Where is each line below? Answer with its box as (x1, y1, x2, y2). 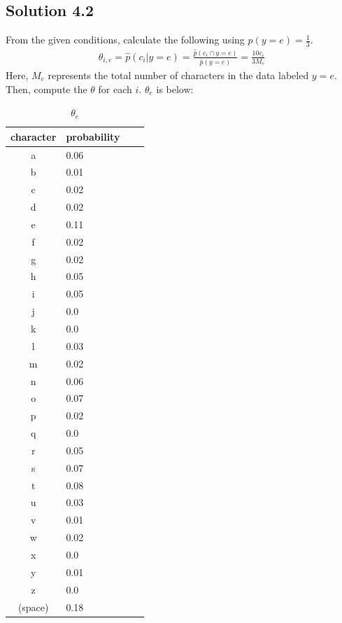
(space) (17, 599, 49, 614)
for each (98, 81, 132, 96)
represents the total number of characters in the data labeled (48, 67, 309, 82)
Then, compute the (6, 81, 87, 96)
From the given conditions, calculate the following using (6, 32, 245, 47)
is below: (156, 81, 194, 96)
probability (66, 129, 120, 143)
